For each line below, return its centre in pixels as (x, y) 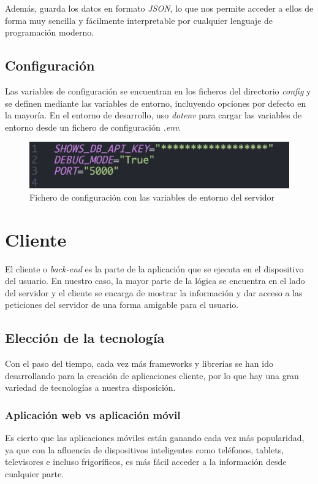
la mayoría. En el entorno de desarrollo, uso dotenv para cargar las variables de (153, 115)
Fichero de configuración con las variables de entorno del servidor (152, 197)
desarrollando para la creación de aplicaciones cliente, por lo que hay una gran (152, 375)
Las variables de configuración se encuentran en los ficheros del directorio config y (158, 90)
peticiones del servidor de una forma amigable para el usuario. (122, 305)
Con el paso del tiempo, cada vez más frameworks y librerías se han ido (139, 363)
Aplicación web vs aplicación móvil (93, 414)
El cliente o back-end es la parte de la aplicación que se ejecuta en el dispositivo (154, 268)
